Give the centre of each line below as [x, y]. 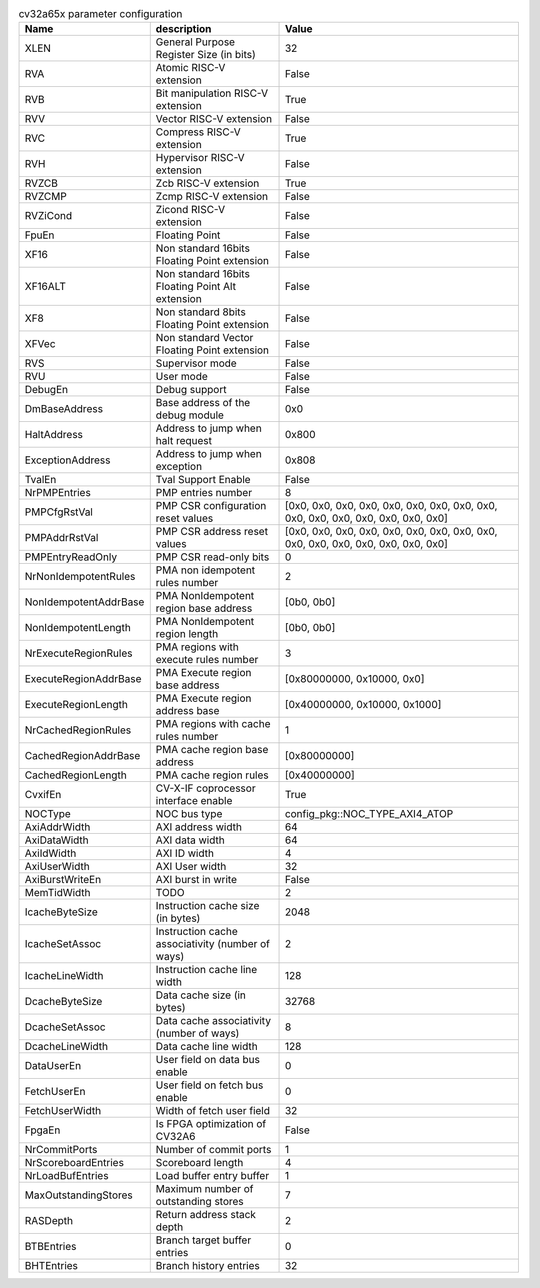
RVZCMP [45, 197]
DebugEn [46, 390]
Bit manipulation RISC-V [212, 93]
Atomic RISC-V [190, 68]
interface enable [194, 801]
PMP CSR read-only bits [212, 557]
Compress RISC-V [198, 132]
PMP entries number [204, 493]
